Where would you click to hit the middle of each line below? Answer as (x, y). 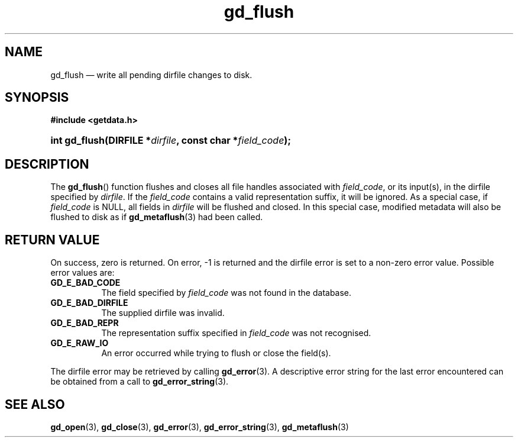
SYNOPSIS (37, 98)
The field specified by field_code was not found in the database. (226, 293)
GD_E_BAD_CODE (85, 283)
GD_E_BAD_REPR (85, 323)
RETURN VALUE (52, 240)
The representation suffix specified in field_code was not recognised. (236, 333)
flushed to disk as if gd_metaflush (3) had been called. (157, 217)
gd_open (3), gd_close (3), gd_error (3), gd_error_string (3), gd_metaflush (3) (200, 427)
